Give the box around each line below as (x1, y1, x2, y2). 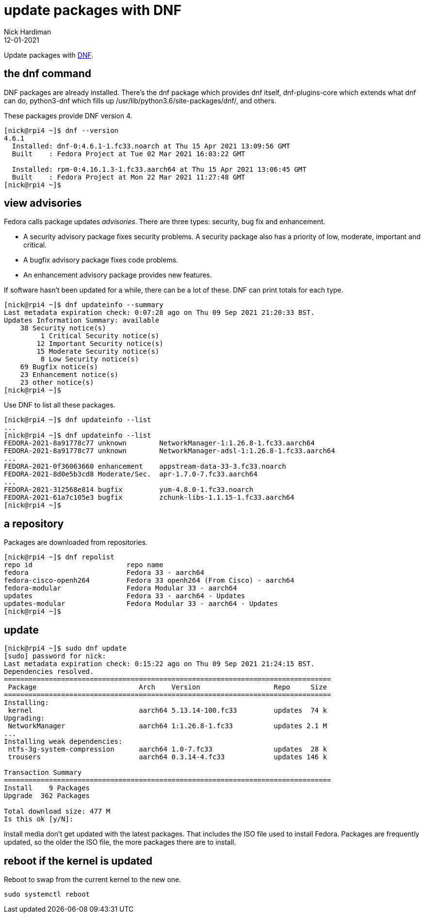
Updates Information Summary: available (4, 316, 160, 325)
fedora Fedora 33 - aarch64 (4, 569, 205, 577)
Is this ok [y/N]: (4, 815, 74, 823)
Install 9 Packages (4, 784, 90, 792)
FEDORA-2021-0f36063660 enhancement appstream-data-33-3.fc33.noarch (4, 462, 286, 471)
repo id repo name (4, 561, 163, 569)
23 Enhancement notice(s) (20, 371, 119, 379)
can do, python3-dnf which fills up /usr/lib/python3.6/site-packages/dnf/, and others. (4, 96, 277, 105)
